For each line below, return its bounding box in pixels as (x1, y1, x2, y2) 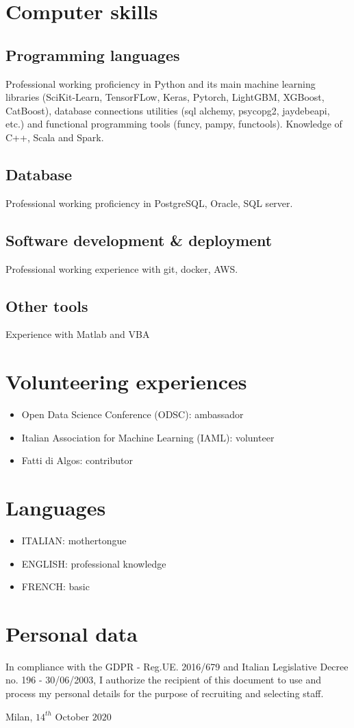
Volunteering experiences (5, 367, 247, 396)
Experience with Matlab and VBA (5, 327, 150, 341)
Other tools (5, 295, 88, 316)
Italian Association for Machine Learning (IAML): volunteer (21, 430, 275, 444)
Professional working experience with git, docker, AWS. (5, 261, 238, 276)
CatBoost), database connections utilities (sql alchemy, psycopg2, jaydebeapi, (5, 103, 330, 117)
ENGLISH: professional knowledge (21, 556, 166, 570)
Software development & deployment (5, 229, 273, 250)
